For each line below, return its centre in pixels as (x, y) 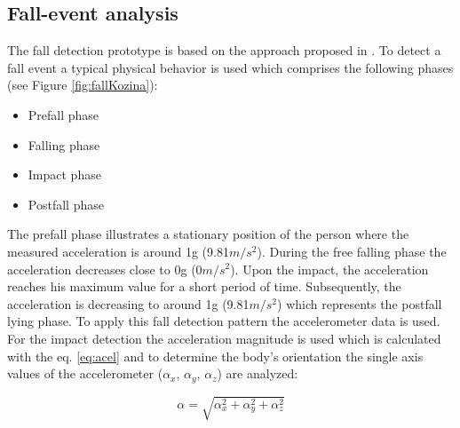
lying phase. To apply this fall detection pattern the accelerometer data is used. (224, 321)
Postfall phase (66, 204)
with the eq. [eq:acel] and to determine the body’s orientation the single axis (215, 356)
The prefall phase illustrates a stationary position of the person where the (208, 234)
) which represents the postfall (360, 303)
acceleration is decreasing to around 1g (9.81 (128, 303)
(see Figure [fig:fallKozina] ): (83, 85)
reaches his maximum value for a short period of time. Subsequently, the (204, 286)
